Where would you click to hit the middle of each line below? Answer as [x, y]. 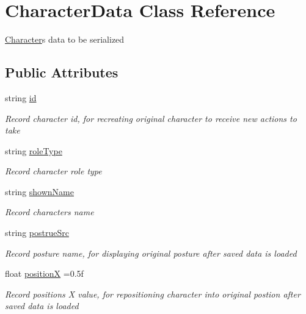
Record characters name [49, 212]
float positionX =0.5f [44, 273]
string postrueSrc [37, 233]
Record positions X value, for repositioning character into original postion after [153, 294]
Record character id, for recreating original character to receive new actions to [151, 118]
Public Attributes [62, 72]
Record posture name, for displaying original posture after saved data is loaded [151, 253]
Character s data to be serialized [65, 39]
